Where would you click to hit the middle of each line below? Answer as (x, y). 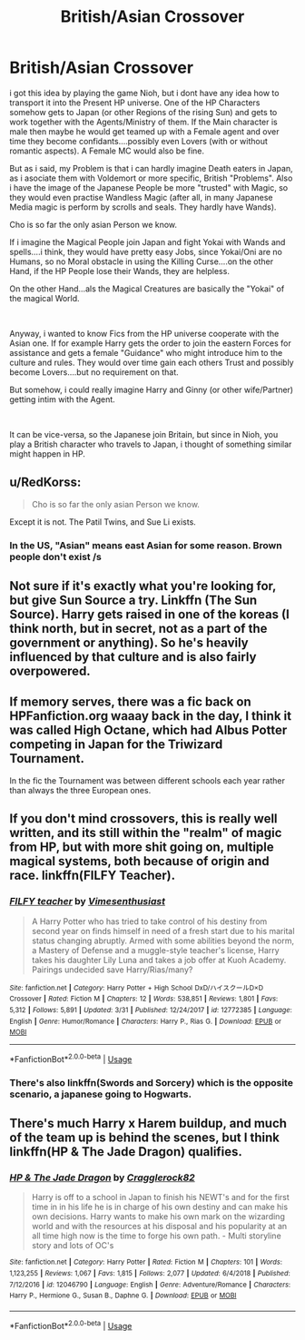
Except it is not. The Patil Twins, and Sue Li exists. (103, 522)
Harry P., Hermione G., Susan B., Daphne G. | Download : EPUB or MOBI (123, 1296)
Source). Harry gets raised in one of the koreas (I (150, 615)
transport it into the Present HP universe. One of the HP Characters (135, 103)
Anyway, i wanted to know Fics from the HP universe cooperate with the (144, 333)
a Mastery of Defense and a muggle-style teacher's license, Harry (155, 950)
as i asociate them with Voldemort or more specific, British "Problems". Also (151, 178)
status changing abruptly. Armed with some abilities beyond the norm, (163, 941)
